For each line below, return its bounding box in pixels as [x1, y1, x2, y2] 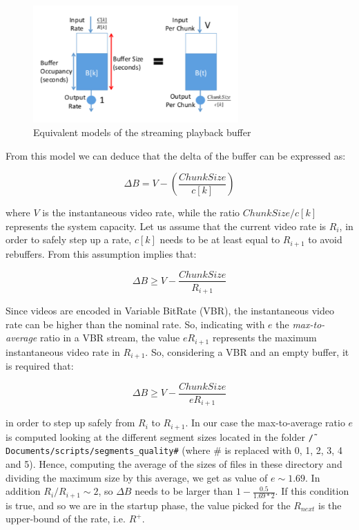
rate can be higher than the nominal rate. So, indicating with [6, 316, 265, 331]
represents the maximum [212, 330, 317, 345]
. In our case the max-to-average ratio [185, 415, 345, 430]
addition [6, 484, 41, 498]
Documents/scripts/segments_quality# [6, 446, 179, 457]
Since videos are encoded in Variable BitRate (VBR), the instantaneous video [6, 303, 334, 318]
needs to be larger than [135, 484, 233, 498]
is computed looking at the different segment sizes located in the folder [6, 429, 305, 444]
